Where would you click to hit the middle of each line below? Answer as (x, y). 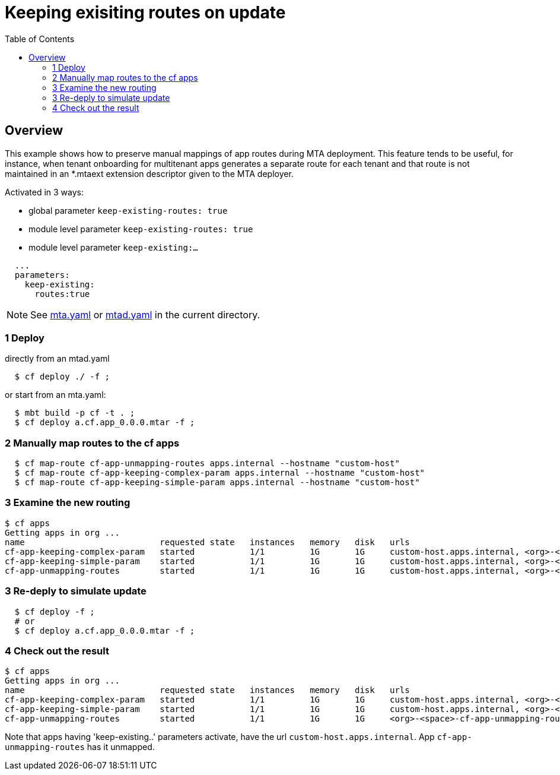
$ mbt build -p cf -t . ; (75, 413)
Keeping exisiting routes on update (145, 12)
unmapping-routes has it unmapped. (80, 747)
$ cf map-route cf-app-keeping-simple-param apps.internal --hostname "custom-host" (217, 483)
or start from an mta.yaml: (55, 395)
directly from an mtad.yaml (57, 359)
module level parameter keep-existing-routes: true (141, 229)
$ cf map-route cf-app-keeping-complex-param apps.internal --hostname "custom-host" (220, 473)
